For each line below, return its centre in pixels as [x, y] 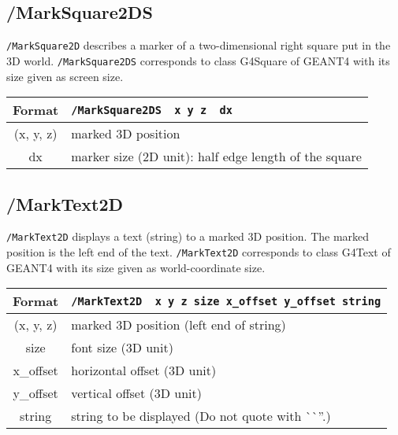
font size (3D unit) [122, 348]
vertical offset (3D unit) [136, 393]
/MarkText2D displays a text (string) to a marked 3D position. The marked [188, 236]
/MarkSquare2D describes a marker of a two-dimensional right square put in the [199, 45]
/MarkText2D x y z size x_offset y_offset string [226, 301]
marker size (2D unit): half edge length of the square [216, 157]
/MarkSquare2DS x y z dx [152, 110]
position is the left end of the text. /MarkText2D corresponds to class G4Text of [199, 251]
